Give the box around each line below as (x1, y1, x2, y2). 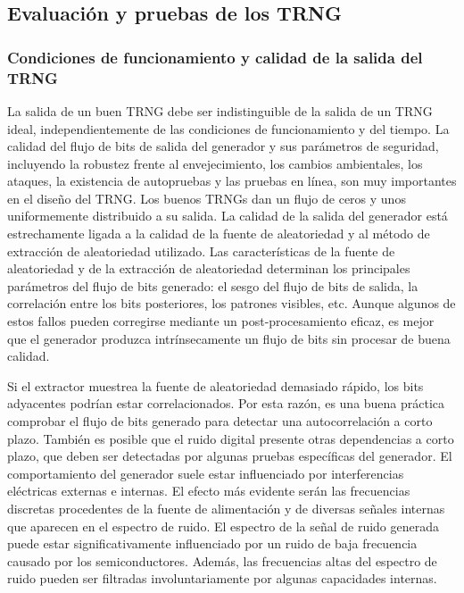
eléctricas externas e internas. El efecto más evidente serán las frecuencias (7, 481, 410, 500)
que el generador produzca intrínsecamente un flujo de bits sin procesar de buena (7, 329, 451, 347)
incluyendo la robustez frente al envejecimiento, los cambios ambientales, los (7, 154, 423, 172)
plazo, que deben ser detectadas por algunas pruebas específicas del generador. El (7, 447, 452, 465)
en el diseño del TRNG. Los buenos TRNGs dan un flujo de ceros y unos (7, 188, 406, 207)
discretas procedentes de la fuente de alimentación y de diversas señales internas (7, 498, 445, 517)
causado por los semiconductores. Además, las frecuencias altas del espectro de (7, 551, 437, 570)
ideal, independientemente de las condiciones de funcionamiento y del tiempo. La (7, 119, 450, 138)
